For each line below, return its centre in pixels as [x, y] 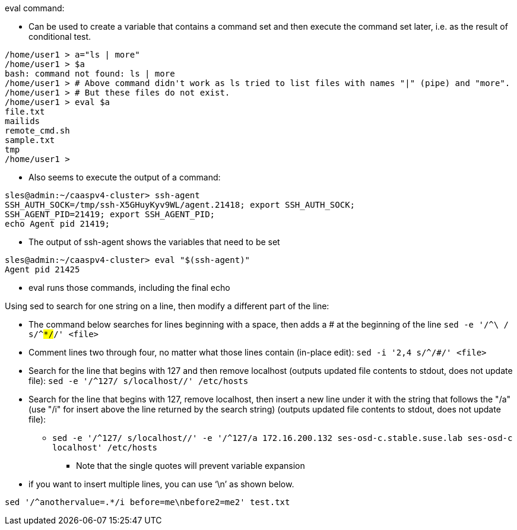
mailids [23, 121]
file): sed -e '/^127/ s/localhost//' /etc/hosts [139, 381]
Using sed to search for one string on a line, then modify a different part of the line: [167, 306]
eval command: [35, 8]
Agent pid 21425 [42, 269]
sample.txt [30, 140]
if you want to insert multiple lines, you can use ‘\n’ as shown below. [161, 484]
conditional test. [60, 37]
